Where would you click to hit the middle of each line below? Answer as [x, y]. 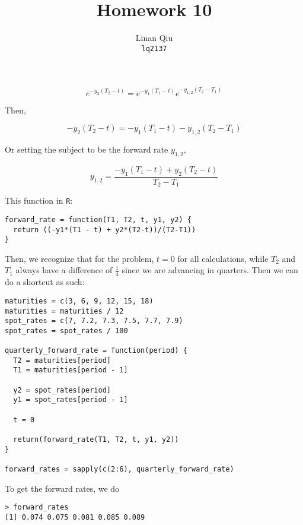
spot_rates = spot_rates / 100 [66, 331]
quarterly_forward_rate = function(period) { [96, 351]
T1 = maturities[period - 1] [71, 370]
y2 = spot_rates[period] [62, 390]
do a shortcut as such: [45, 282]
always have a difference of [64, 270]
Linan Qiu [154, 38]
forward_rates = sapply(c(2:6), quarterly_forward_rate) [119, 469]
